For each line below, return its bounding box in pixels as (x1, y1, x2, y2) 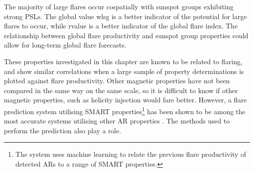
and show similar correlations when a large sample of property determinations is (4, 66, 244, 76)
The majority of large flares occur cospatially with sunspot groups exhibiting (4, 1, 234, 11)
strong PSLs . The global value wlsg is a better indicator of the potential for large (4, 11, 247, 21)
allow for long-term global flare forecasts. (4, 40, 127, 50)
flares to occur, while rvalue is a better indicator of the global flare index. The (4, 21, 238, 31)
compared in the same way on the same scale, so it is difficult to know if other (4, 85, 238, 95)
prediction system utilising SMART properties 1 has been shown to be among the (4, 104, 246, 116)
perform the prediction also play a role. (4, 125, 121, 135)
